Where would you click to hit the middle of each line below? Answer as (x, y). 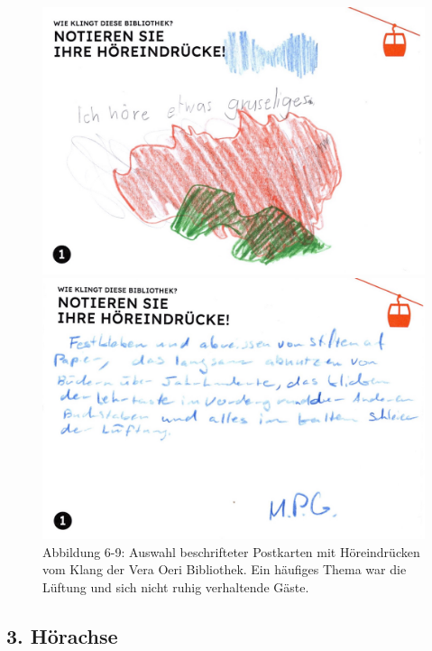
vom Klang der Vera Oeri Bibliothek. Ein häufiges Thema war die (225, 569)
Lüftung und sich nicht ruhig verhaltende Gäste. (176, 587)
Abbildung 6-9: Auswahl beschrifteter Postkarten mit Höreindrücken (231, 551)
